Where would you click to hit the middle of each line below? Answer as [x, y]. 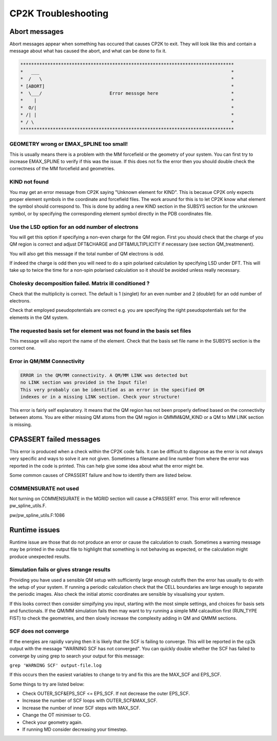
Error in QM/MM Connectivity [47, 362]
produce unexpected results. [40, 556]
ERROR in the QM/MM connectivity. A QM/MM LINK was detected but [104, 375]
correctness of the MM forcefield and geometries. [62, 169]
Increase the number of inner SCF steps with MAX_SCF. [81, 708]
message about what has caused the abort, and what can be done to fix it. [88, 51]
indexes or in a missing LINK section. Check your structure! [100, 397]
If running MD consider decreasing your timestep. [75, 729]
